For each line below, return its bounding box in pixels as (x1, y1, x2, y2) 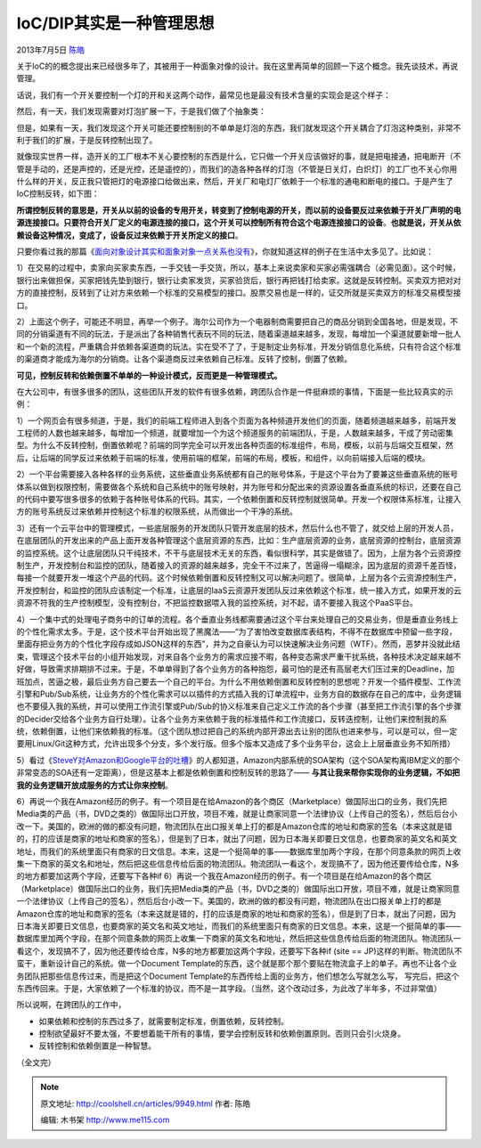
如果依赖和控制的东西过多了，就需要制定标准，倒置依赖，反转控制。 (38, 1015, 289, 1026)
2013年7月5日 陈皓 (16, 45, 85, 55)
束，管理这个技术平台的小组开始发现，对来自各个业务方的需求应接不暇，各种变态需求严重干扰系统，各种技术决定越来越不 (16, 651, 461, 662)
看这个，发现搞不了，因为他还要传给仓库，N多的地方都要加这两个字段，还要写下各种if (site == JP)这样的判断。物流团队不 (16, 945, 462, 957)
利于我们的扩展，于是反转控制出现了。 (16, 134, 158, 145)
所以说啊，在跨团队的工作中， (16, 999, 126, 1010)
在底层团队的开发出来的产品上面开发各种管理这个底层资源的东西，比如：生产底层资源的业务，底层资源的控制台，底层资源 (16, 535, 461, 546)
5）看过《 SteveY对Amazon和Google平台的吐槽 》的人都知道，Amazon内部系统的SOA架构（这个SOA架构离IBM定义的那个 (16, 754, 461, 765)
